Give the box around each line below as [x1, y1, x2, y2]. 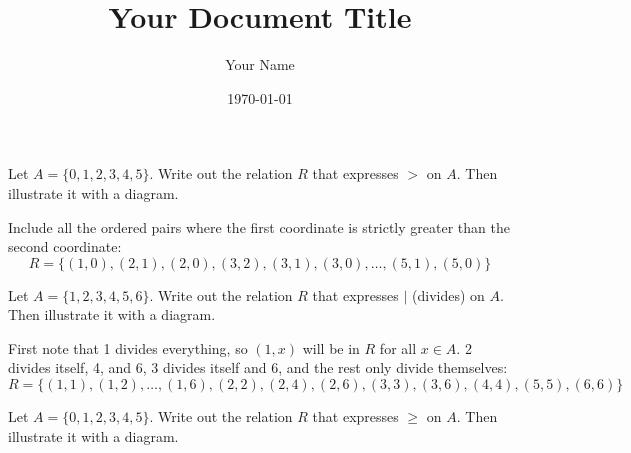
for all [379, 337, 417, 358]
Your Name [225, 54, 295, 75]
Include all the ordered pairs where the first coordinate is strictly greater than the [8, 216, 510, 237]
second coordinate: [8, 236, 122, 257]
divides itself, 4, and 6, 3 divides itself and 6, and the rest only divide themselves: [8, 357, 508, 378]
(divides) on [412, 284, 485, 305]
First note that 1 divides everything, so [8, 337, 248, 358]
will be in [302, 337, 360, 358]
